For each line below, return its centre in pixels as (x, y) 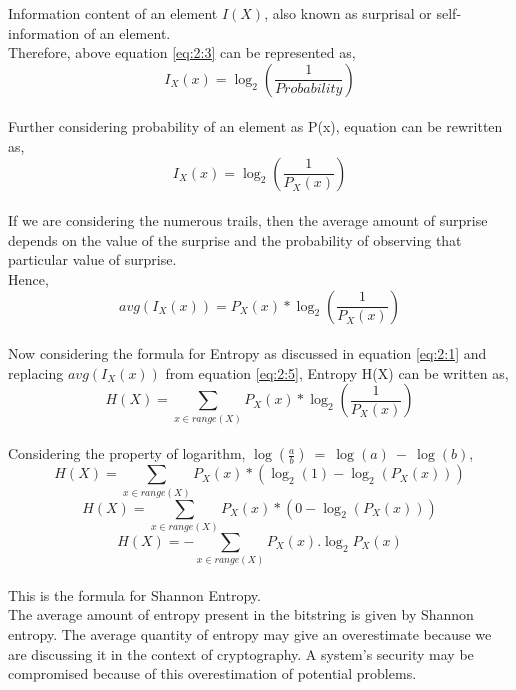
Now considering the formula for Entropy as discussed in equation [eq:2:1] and (247, 353)
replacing (36, 372)
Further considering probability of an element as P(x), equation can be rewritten (255, 126)
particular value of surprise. (92, 259)
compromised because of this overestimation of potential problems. (212, 673)
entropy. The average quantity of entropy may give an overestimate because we (250, 634)
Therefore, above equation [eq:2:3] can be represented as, (182, 52)
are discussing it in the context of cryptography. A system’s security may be (241, 653)
